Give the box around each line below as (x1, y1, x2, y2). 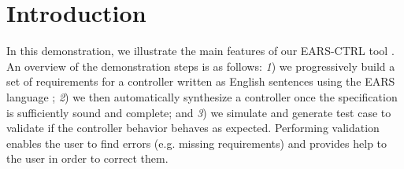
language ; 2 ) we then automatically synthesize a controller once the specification (6, 88, 398, 105)
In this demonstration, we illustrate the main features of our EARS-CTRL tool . (6, 42, 395, 59)
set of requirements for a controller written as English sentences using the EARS (6, 73, 395, 90)
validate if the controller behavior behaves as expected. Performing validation (6, 119, 380, 136)
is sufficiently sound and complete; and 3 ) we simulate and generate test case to (6, 104, 391, 120)
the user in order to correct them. (6, 150, 169, 167)
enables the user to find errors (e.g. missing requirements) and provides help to (6, 134, 387, 151)
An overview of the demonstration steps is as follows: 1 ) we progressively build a (6, 57, 395, 74)
